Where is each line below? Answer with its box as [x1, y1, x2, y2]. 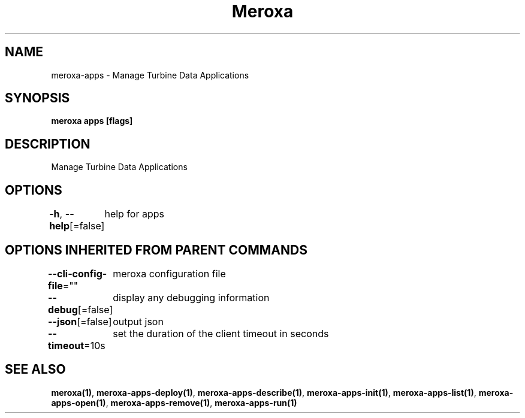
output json [113, 315, 164, 328]
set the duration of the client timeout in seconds [113, 327, 329, 340]
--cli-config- [48, 267, 107, 280]
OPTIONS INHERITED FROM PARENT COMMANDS [5, 242, 307, 258]
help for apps [104, 208, 164, 220]
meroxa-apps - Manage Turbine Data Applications [51, 69, 249, 80]
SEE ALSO [5, 362, 66, 377]
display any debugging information [113, 291, 270, 304]
